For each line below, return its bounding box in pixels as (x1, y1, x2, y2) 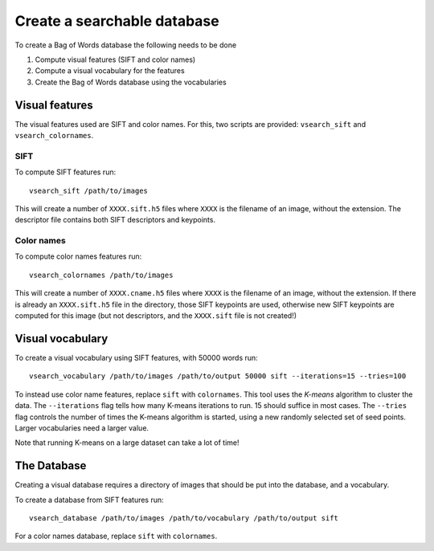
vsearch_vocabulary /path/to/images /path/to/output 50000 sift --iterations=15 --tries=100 (29, 372, 407, 381)
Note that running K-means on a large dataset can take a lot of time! (14, 438, 240, 447)
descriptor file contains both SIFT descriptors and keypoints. (14, 215, 216, 225)
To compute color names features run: (14, 251, 142, 261)
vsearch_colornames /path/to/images (29, 270, 174, 280)
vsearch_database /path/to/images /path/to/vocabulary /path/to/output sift (29, 513, 339, 522)
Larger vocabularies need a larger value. (14, 422, 149, 433)
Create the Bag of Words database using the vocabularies (35, 77, 227, 87)
